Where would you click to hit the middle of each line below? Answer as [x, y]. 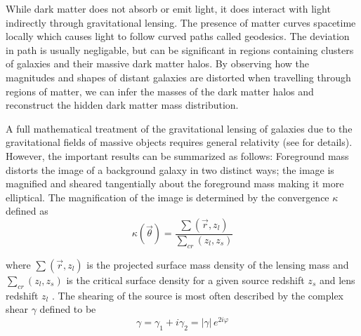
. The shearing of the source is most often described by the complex [197, 295]
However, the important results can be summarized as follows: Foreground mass [177, 155]
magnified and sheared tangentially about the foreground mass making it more [175, 183]
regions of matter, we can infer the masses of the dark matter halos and [160, 91]
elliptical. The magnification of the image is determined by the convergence [168, 197]
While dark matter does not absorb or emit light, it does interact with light [168, 8]
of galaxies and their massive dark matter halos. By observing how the [157, 63]
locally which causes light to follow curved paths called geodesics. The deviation [178, 36]
